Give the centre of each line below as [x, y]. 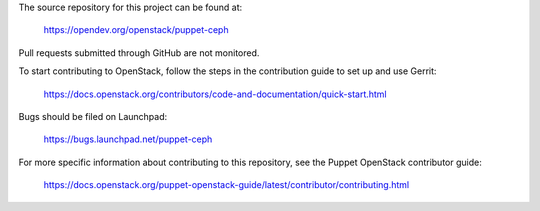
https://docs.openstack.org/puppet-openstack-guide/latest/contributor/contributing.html [226, 185]
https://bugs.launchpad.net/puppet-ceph [128, 139]
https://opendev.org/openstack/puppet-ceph [136, 30]
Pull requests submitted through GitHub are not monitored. [139, 52]
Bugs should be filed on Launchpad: [93, 116]
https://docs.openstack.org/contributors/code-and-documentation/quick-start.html [215, 94]
